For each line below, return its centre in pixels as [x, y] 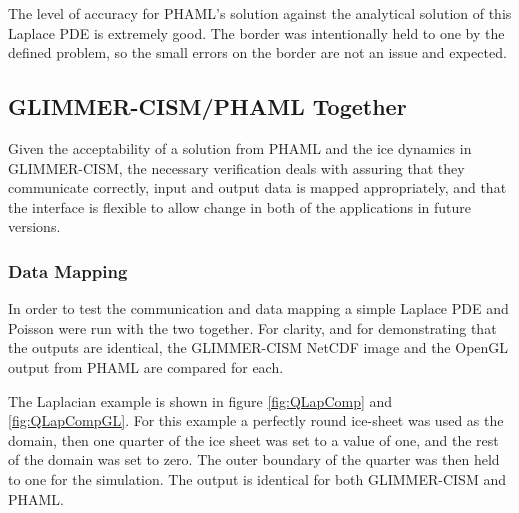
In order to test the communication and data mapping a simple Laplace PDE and [258, 308]
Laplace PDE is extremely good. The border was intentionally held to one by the [256, 32]
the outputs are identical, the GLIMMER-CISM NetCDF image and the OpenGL [258, 347]
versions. [34, 226]
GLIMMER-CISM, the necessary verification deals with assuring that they [236, 167]
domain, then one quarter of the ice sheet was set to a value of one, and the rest [253, 439]
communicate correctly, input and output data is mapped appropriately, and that [257, 187]
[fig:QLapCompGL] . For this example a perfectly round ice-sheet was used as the [256, 420]
